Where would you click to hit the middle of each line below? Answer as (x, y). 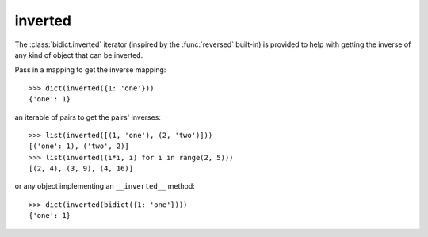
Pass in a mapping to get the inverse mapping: (90, 70)
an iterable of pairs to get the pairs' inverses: (88, 117)
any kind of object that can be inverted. (79, 55)
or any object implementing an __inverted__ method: (105, 186)
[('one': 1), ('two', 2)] (79, 146)
